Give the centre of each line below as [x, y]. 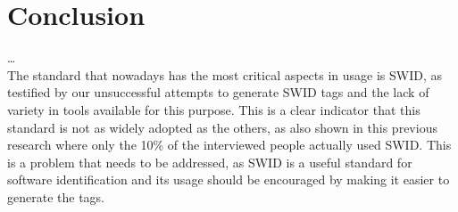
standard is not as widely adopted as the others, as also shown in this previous [222, 127]
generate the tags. [56, 196]
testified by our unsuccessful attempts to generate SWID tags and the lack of [218, 92]
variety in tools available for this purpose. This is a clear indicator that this [214, 109]
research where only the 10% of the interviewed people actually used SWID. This [229, 145]
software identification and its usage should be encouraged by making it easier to [229, 179]
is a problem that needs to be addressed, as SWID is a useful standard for [210, 162]
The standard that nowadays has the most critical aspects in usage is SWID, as [225, 74]
